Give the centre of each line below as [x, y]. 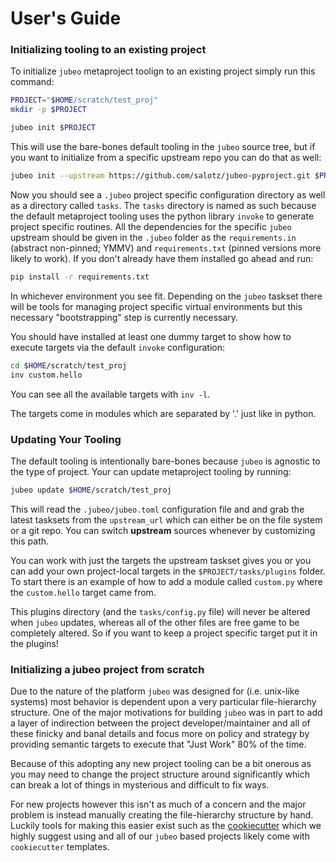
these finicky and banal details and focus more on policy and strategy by [160, 734]
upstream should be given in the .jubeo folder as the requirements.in [153, 237]
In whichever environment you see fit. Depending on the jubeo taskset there [166, 296]
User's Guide [66, 18]
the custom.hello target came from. [83, 592]
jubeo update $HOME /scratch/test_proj [91, 490]
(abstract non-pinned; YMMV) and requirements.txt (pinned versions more [166, 248]
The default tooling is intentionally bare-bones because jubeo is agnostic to [165, 461]
